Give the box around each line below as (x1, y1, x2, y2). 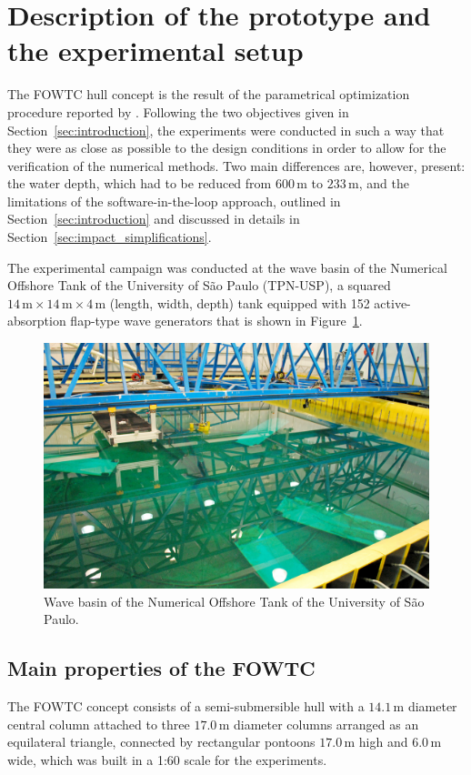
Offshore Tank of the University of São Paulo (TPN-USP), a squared (7, 276, 391, 295)
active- (374, 293, 411, 312)
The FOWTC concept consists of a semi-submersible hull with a (7, 696, 365, 715)
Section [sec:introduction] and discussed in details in (7, 209, 300, 228)
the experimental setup (7, 32, 304, 69)
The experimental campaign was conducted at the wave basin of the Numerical (7, 257, 447, 277)
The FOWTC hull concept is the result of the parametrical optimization (7, 85, 410, 104)
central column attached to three (7, 714, 190, 733)
